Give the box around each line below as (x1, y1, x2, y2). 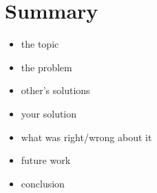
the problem (21, 59, 72, 74)
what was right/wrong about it (21, 129, 152, 144)
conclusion (21, 176, 65, 190)
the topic (21, 37, 59, 51)
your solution (21, 106, 77, 120)
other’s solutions (21, 83, 90, 98)
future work (21, 153, 71, 167)
